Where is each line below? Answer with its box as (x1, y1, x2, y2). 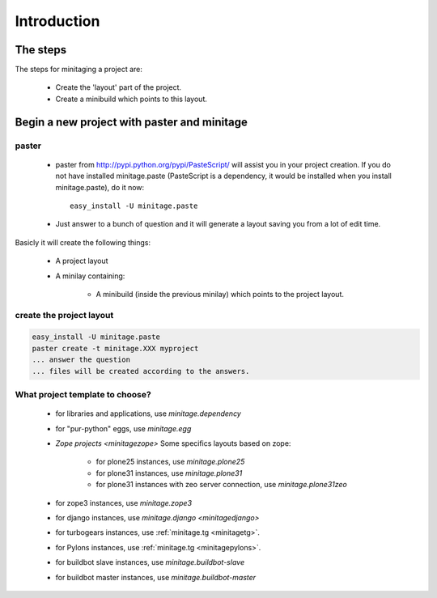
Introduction (15, 12, 100, 30)
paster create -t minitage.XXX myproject (32, 344, 199, 353)
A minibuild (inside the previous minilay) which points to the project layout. (95, 289, 344, 299)
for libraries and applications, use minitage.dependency (55, 409, 242, 418)
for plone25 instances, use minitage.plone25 (95, 457, 245, 467)
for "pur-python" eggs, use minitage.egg (55, 423, 192, 433)
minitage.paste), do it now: (55, 182, 145, 192)
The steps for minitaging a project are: (15, 65, 143, 74)
